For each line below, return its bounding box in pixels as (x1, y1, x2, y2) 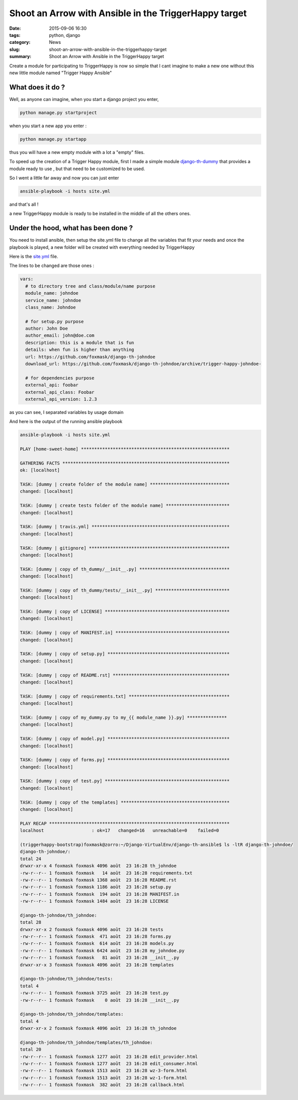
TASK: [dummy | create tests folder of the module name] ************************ (20, 503, 230, 508)
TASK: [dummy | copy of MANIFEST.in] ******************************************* (20, 630, 230, 636)
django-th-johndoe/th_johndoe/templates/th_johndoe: (20, 1039, 153, 1045)
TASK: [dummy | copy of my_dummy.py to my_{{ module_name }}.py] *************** (20, 714, 228, 720)
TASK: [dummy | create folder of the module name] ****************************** (20, 482, 230, 487)
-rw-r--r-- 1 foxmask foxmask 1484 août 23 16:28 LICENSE (20, 899, 169, 904)
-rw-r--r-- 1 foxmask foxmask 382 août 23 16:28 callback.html (20, 1082, 185, 1088)
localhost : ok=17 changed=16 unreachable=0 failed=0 (20, 828, 219, 833)
